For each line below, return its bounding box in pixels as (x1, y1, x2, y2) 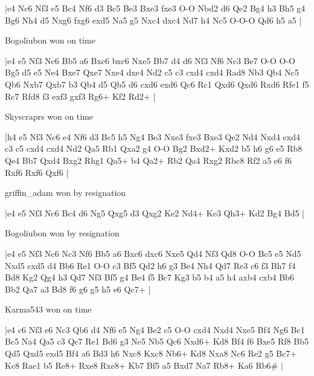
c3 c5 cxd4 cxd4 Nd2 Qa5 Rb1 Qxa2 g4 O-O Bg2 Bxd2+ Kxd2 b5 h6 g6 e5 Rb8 (5, 142, 303, 155)
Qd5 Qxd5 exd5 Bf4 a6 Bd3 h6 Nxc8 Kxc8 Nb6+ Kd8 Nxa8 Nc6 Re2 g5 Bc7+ (5, 347, 297, 360)
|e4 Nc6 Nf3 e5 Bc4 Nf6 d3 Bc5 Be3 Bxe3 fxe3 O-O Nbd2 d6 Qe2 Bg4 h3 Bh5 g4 (5, 2, 306, 14)
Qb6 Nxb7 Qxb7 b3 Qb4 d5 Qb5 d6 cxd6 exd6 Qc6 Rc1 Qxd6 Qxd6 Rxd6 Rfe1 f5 (5, 77, 309, 90)
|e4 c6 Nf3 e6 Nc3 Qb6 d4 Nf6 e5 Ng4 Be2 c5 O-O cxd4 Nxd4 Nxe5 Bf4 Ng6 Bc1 (5, 323, 305, 335)
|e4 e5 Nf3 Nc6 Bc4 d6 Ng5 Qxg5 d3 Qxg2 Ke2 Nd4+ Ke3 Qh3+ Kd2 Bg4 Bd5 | (5, 206, 304, 219)
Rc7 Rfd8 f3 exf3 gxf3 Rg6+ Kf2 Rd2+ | (5, 89, 156, 102)
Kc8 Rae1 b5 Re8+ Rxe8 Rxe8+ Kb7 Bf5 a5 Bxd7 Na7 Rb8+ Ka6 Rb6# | (5, 358, 283, 371)
